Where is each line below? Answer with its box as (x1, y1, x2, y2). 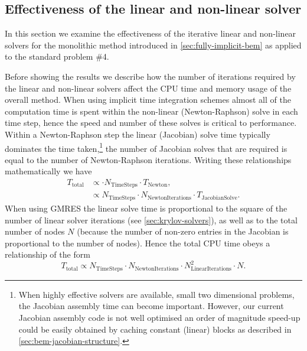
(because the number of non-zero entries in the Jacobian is (77, 225, 289, 238)
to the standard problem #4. (5, 50, 109, 63)
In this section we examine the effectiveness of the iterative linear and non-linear (5, 27, 296, 40)
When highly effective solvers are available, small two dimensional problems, (18, 288, 295, 300)
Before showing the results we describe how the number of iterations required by (5, 70, 296, 82)
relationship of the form (5, 248, 90, 261)
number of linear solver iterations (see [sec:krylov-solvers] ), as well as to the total (5, 213, 298, 226)
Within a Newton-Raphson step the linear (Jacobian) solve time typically (5, 128, 270, 140)
